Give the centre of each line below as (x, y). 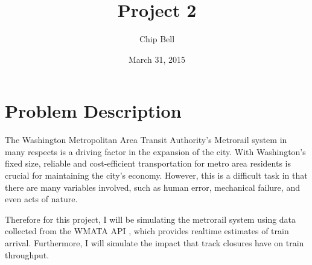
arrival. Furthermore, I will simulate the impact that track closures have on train (154, 243)
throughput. (27, 254)
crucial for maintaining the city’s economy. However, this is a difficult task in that (156, 175)
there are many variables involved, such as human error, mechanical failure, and (152, 187)
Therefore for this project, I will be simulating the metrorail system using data (151, 219)
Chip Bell (157, 39)
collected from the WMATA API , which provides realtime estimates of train (147, 231)
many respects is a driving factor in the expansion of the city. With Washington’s (155, 151)
